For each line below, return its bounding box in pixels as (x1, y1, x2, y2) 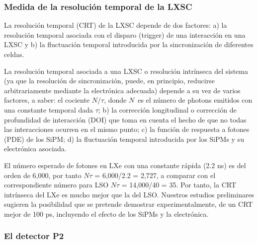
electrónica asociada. (4, 143, 67, 154)
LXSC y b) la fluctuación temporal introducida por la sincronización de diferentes (4, 39, 254, 50)
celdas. (4, 49, 24, 59)
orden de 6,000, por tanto (4, 170, 82, 180)
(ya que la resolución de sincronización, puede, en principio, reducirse (4, 75, 215, 86)
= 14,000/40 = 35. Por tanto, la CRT (121, 180, 237, 190)
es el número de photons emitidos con (138, 95, 253, 105)
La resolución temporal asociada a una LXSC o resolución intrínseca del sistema (4, 65, 248, 76)
